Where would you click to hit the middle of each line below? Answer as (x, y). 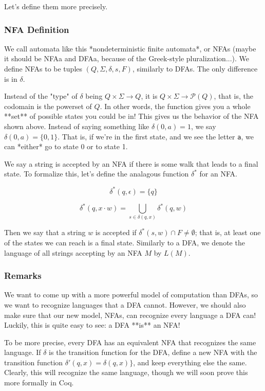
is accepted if (116, 232)
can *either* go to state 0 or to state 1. (66, 146)
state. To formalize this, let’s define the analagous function (97, 174)
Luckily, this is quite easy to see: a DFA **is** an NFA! (92, 325)
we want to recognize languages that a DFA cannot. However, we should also (125, 304)
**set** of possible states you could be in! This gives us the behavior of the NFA (131, 116)
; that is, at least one (228, 232)
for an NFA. (218, 174)
